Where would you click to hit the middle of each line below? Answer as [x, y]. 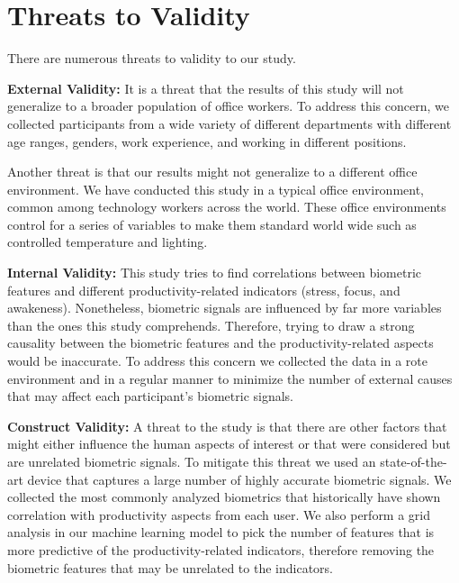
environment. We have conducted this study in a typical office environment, [216, 189]
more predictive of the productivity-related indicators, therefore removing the [221, 549]
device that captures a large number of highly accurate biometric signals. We [239, 479]
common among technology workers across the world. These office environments [227, 207]
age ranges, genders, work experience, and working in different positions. [207, 141]
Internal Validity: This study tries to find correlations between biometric [215, 273]
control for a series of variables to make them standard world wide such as [212, 224]
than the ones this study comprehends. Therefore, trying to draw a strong [211, 325]
